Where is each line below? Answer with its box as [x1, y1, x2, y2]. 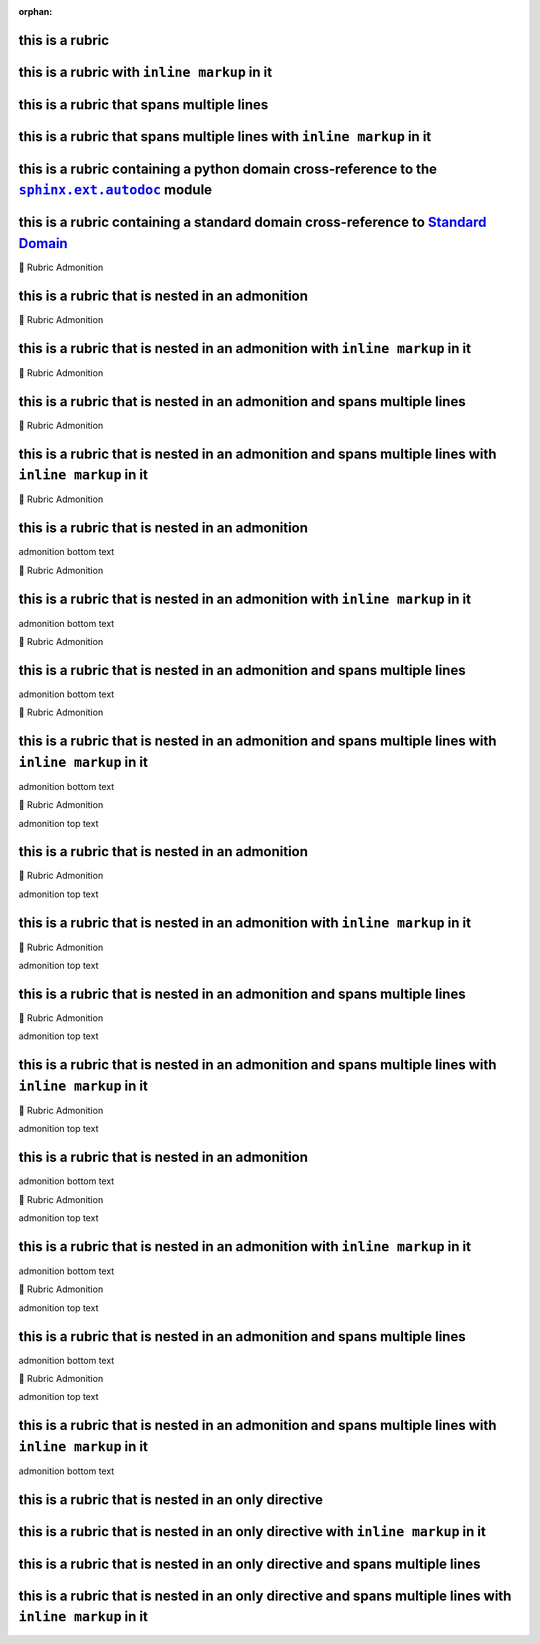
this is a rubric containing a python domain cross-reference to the [18, 160, 438, 177]
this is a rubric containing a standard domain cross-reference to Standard [18, 214, 487, 231]
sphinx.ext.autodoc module [18, 181, 213, 199]
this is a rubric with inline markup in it [18, 63, 273, 80]
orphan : [18, 6, 53, 17]
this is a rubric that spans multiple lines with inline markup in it [18, 128, 432, 145]
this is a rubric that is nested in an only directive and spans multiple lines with [18, 1587, 512, 1604]
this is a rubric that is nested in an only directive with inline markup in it [18, 1523, 487, 1540]
